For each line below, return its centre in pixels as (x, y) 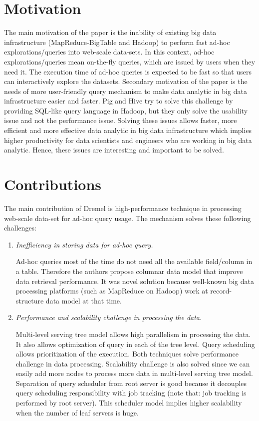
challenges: (20, 228)
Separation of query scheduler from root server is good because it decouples (131, 383)
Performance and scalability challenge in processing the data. (109, 317)
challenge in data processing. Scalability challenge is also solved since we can (133, 363)
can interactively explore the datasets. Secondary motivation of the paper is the (126, 81)
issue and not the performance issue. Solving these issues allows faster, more (121, 120)
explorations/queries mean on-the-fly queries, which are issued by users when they (130, 61)
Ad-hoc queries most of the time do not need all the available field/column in (134, 261)
